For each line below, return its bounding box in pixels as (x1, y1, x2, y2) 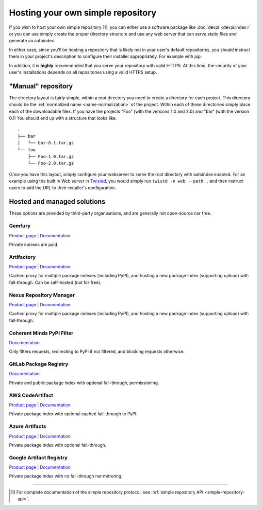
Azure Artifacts (9, 423, 46, 430)
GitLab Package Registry (9, 361, 69, 368)
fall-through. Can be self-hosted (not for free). (9, 280, 101, 285)
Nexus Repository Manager (9, 292, 75, 299)
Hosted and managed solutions (9, 197, 106, 206)
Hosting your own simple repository (9, 7, 157, 18)
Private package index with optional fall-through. (9, 442, 107, 448)
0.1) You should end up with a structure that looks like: (9, 115, 117, 121)
